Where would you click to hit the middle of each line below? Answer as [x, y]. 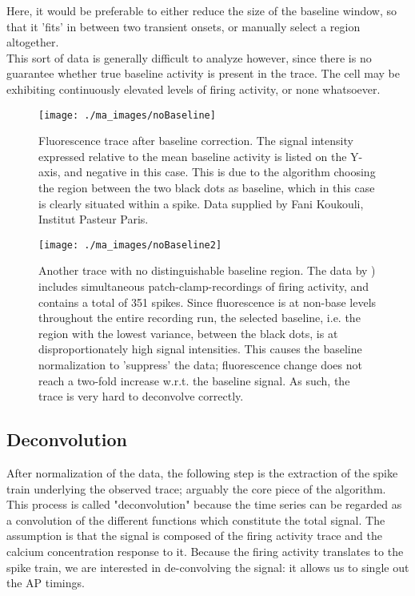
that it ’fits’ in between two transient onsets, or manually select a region [184, 26]
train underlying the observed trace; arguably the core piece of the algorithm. [196, 488]
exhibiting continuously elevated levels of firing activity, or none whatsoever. [194, 89]
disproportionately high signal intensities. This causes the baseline [200, 349]
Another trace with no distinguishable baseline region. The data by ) [207, 270]
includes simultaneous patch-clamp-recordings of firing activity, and [204, 286]
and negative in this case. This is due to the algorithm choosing [220, 172]
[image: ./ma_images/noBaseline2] [130, 245]
